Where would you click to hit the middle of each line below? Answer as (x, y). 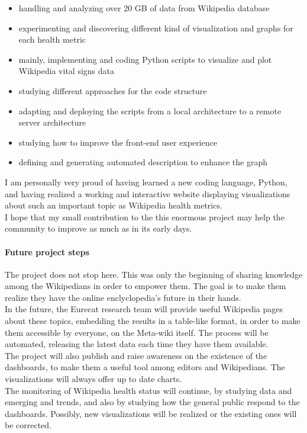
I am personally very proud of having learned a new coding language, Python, (146, 182)
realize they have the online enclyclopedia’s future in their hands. (123, 297)
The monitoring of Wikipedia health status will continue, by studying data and (148, 390)
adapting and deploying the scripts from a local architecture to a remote (150, 110)
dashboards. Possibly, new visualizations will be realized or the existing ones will (151, 413)
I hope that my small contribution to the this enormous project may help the (145, 216)
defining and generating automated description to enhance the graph (143, 162)
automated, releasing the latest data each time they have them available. (137, 344)
